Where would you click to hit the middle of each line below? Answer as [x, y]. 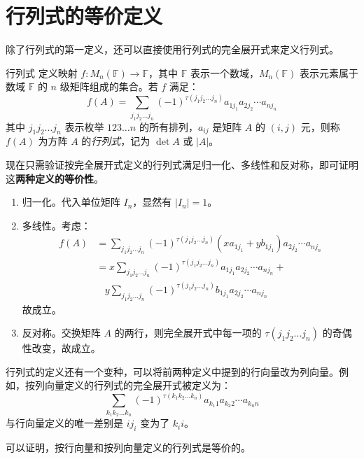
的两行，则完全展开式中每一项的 [188, 333]
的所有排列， [168, 126]
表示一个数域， [224, 72]
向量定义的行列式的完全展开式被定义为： [138, 385]
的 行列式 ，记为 [116, 141]
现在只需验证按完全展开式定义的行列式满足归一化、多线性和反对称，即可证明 [182, 165]
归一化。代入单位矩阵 [71, 202]
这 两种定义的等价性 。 [55, 178]
